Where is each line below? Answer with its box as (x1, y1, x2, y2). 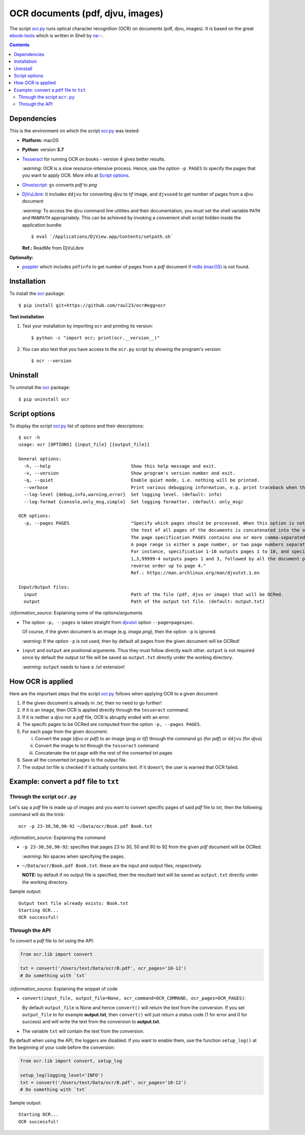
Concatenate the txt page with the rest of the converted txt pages (35, 749, 173, 756)
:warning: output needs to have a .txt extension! (22, 664, 125, 670)
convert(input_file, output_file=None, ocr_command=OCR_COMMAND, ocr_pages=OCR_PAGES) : (22, 995, 246, 1001)
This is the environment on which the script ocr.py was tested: (9, 128, 140, 134)
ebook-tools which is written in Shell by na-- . (9, 32, 104, 38)
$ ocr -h (18, 435, 40, 441)
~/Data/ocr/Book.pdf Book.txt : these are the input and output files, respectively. (22, 862, 203, 869)
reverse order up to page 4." (131, 563, 206, 569)
